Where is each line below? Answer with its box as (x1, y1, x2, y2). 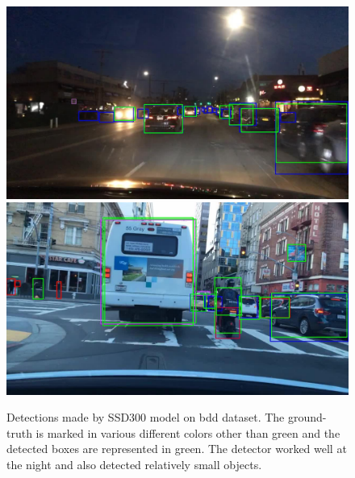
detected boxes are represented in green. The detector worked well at (6, 440, 347, 457)
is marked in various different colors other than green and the (35, 424, 340, 441)
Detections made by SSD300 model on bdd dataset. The (6, 409, 285, 426)
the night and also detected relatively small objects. (6, 455, 262, 472)
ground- (287, 409, 327, 426)
